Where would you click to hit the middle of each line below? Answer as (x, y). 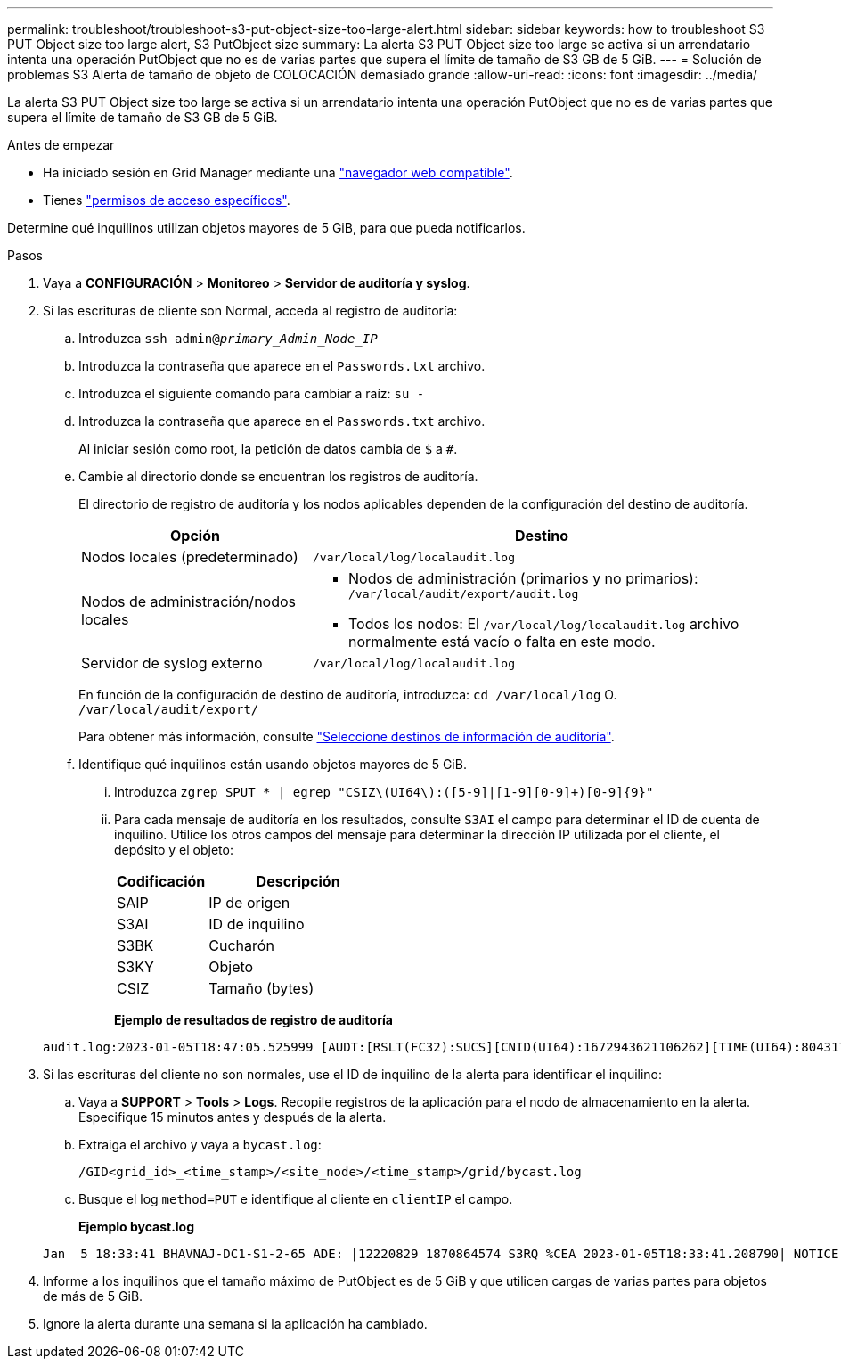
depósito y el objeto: (174, 850)
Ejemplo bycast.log (137, 1227)
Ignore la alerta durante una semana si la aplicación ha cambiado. (235, 1324)
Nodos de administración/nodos (189, 601)
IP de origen (249, 903)
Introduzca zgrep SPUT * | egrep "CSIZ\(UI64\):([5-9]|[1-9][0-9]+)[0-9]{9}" (384, 792)
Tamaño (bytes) (261, 988)
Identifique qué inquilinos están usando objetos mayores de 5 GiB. (273, 764)
